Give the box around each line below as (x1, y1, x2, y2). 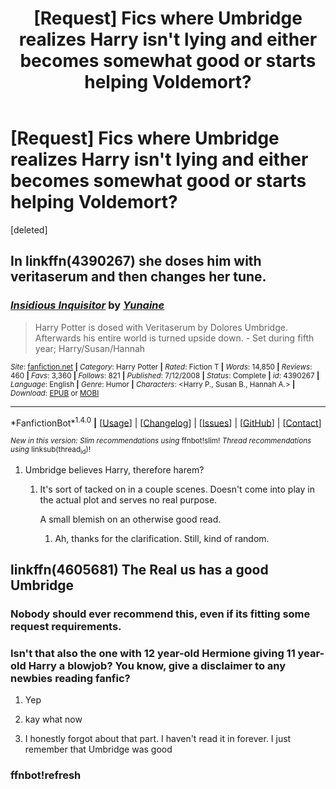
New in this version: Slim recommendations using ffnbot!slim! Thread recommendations (10, 436, 312, 446)
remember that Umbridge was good (24, 743, 173, 756)
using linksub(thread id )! (10, 445, 91, 456)
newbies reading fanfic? (10, 671, 131, 685)
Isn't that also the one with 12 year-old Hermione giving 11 (10, 646, 296, 660)
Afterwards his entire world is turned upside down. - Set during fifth (34, 332, 315, 344)
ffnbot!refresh (10, 768, 82, 782)
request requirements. (10, 619, 122, 633)
